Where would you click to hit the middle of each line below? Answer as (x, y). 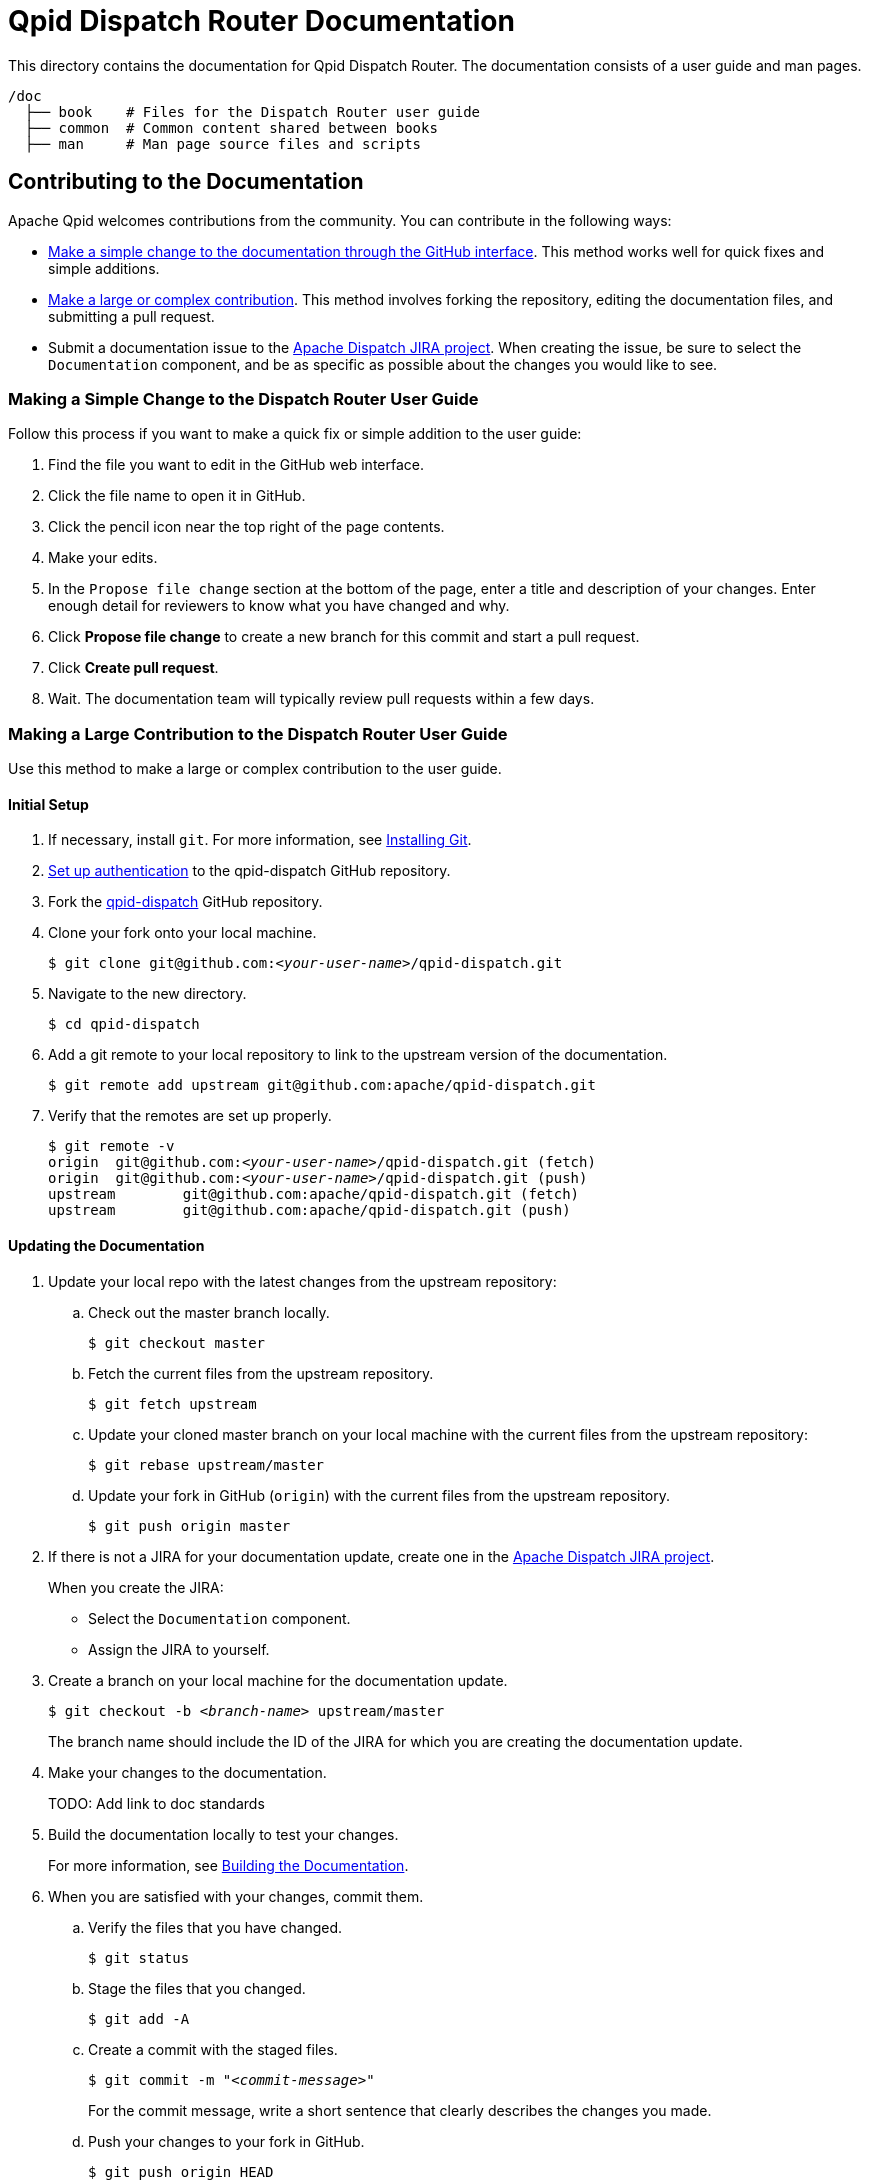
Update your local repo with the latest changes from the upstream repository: (302, 1281)
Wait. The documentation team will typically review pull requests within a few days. (321, 699)
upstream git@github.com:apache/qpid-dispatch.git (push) (309, 1210)
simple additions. (104, 268)
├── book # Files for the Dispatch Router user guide (252, 111)
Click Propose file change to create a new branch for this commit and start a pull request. (344, 637)
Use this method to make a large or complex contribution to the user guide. (255, 769)
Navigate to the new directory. (147, 994)
